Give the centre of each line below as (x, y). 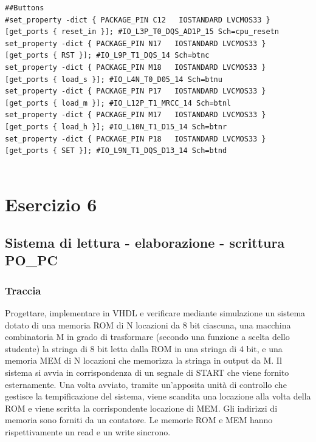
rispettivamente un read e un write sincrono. (88, 432)
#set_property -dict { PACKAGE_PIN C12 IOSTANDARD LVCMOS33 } (138, 20)
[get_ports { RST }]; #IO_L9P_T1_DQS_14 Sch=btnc (107, 56)
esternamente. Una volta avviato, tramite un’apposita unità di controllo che (146, 384)
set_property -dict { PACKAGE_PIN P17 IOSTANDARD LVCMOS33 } (136, 91)
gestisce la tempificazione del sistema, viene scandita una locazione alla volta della (158, 396)
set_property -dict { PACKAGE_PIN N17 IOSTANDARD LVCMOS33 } (136, 43)
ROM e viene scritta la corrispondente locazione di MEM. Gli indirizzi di (141, 408)
